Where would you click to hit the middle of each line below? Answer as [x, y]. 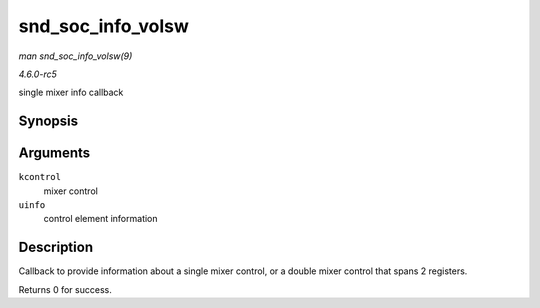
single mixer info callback [71, 92]
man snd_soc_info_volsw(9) [75, 56]
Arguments [54, 153]
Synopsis [48, 121]
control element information [101, 219]
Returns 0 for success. [65, 289]
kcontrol [40, 177]
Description [56, 247]
